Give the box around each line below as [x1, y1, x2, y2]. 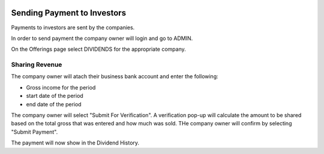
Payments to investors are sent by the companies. [11, 24, 135, 31]
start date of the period [26, 93, 83, 100]
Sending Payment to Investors [11, 8, 126, 18]
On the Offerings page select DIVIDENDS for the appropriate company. [11, 45, 186, 53]
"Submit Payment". [11, 128, 58, 135]
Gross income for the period [26, 84, 96, 91]
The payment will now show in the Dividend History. [11, 139, 140, 146]
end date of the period [26, 100, 82, 107]
